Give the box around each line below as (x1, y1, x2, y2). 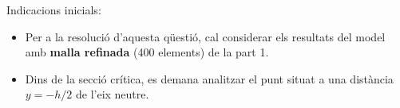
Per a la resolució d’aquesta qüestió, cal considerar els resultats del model (25, 28, 386, 44)
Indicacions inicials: (6, 2, 101, 17)
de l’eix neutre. (75, 86, 149, 102)
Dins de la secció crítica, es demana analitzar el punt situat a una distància (25, 70, 394, 87)
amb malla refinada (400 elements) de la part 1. (25, 44, 269, 60)
